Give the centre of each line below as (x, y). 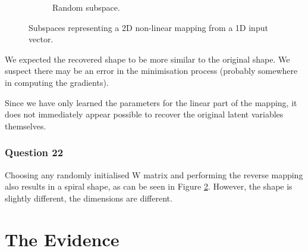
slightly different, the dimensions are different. (89, 198)
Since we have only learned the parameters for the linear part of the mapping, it (151, 102)
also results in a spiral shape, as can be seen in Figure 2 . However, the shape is (149, 186)
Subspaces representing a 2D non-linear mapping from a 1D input (148, 27)
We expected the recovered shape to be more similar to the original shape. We (147, 59)
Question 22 (34, 152)
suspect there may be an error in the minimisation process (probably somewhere (151, 71)
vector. (41, 39)
